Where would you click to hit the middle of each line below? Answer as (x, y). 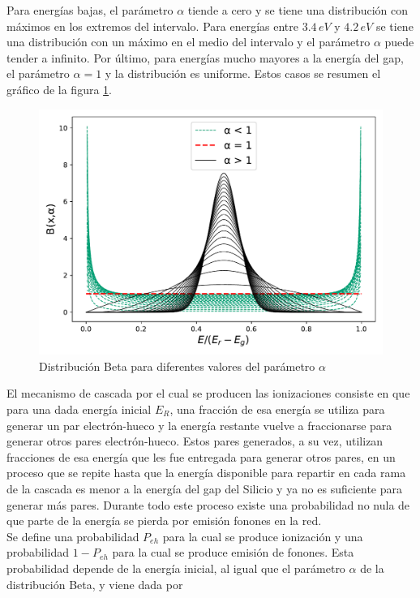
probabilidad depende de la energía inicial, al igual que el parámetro (176, 568)
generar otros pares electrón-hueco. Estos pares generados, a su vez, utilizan (195, 441)
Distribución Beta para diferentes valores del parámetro (177, 366)
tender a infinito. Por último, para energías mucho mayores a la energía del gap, (205, 57)
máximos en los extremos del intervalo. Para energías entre (152, 26)
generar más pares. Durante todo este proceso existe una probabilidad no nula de (208, 504)
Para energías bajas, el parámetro (90, 10)
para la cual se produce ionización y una (263, 536)
